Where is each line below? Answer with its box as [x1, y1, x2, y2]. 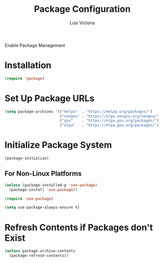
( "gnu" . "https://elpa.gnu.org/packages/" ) [59, 118, 160, 123]
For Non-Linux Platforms [4, 170, 82, 178]
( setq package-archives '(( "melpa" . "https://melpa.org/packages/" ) [4, 109, 153, 114]
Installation [4, 60, 52, 71]
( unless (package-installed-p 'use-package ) [4, 182, 98, 187]
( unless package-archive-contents [4, 249, 76, 254]
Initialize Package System [4, 139, 112, 151]
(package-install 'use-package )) [9, 187, 78, 192]
